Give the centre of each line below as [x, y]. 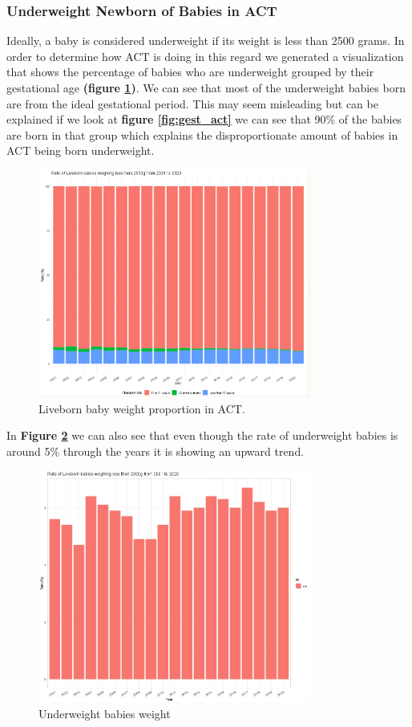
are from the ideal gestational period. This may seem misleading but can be [192, 103]
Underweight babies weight [105, 714]
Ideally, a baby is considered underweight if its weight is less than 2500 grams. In [206, 41]
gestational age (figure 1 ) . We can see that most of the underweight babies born [206, 87]
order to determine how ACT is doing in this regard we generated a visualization [205, 56]
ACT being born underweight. [81, 150]
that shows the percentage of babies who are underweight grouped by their [190, 72]
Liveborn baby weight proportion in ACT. [142, 408]
